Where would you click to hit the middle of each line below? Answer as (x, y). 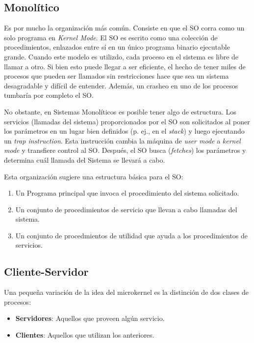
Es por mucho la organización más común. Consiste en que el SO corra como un (124, 28)
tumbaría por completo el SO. (49, 95)
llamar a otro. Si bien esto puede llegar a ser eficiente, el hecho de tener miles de (125, 66)
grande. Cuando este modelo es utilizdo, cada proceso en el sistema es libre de (121, 56)
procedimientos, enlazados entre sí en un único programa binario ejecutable (117, 47)
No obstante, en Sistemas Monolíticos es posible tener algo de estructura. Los (120, 111)
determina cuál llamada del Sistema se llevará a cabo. (85, 159)
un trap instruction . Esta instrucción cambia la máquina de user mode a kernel (122, 140)
